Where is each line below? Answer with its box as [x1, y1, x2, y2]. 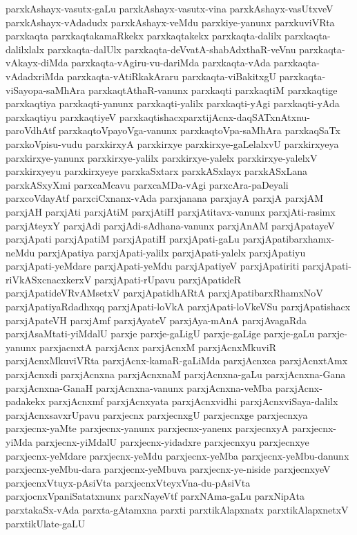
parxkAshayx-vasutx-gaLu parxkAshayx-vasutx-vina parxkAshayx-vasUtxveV [6, 1, 334, 15]
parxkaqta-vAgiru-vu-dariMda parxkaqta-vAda [71, 55, 271, 70]
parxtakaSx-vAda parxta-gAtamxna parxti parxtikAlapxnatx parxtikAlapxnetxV [6, 502, 349, 516]
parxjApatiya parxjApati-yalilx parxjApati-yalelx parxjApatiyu [38, 245, 306, 259]
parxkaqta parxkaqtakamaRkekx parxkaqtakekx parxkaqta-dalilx [6, 28, 282, 43]
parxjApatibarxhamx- [242, 232, 335, 246]
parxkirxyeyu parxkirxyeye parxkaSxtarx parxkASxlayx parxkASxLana [6, 164, 307, 178]
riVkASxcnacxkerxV [6, 272, 92, 286]
